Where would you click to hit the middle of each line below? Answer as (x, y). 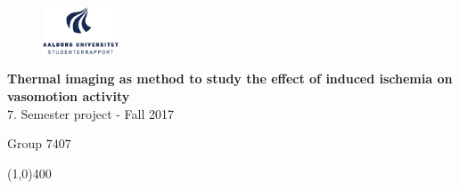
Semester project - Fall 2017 (98, 113)
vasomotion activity (69, 96)
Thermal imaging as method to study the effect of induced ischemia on (230, 79)
